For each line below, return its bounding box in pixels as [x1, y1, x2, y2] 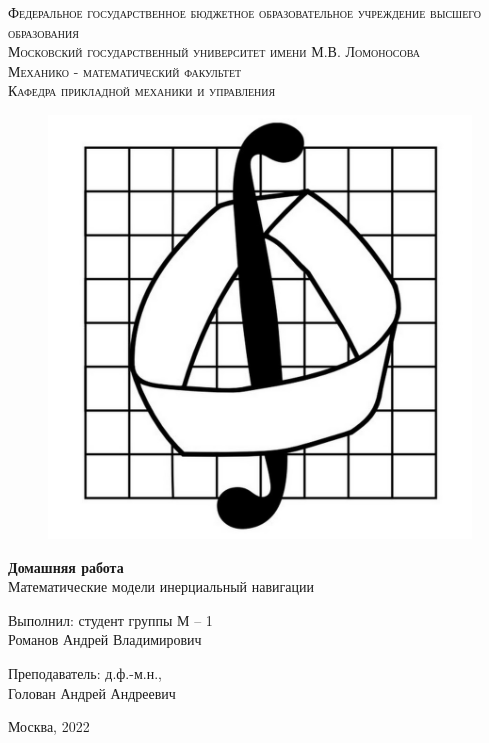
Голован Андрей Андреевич [8, 682, 176, 703]
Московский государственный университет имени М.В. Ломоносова [8, 41, 421, 62]
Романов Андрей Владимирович [8, 629, 202, 650]
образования [8, 21, 79, 42]
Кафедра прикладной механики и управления [8, 80, 276, 101]
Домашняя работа [8, 556, 124, 577]
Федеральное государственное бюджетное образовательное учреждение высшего [8, 2, 482, 22]
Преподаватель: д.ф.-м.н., [8, 662, 162, 683]
